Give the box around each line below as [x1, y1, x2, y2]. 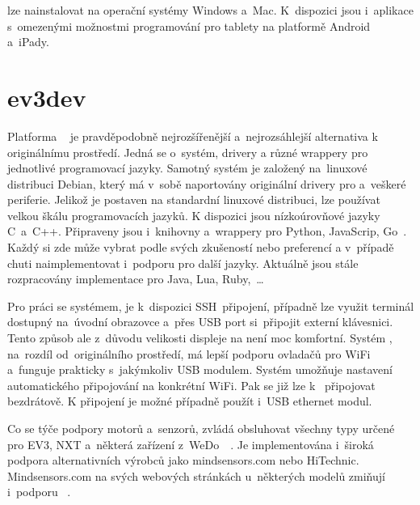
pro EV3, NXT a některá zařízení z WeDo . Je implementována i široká [7, 435, 374, 452]
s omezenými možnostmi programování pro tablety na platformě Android [7, 17, 371, 34]
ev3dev [7, 80, 86, 113]
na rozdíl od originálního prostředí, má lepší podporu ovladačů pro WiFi [7, 345, 371, 362]
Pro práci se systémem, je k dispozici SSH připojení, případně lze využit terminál [7, 297, 414, 314]
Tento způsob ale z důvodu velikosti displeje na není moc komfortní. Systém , [7, 329, 393, 346]
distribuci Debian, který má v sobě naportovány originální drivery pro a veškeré [7, 175, 406, 192]
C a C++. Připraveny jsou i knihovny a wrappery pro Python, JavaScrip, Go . [7, 223, 407, 240]
